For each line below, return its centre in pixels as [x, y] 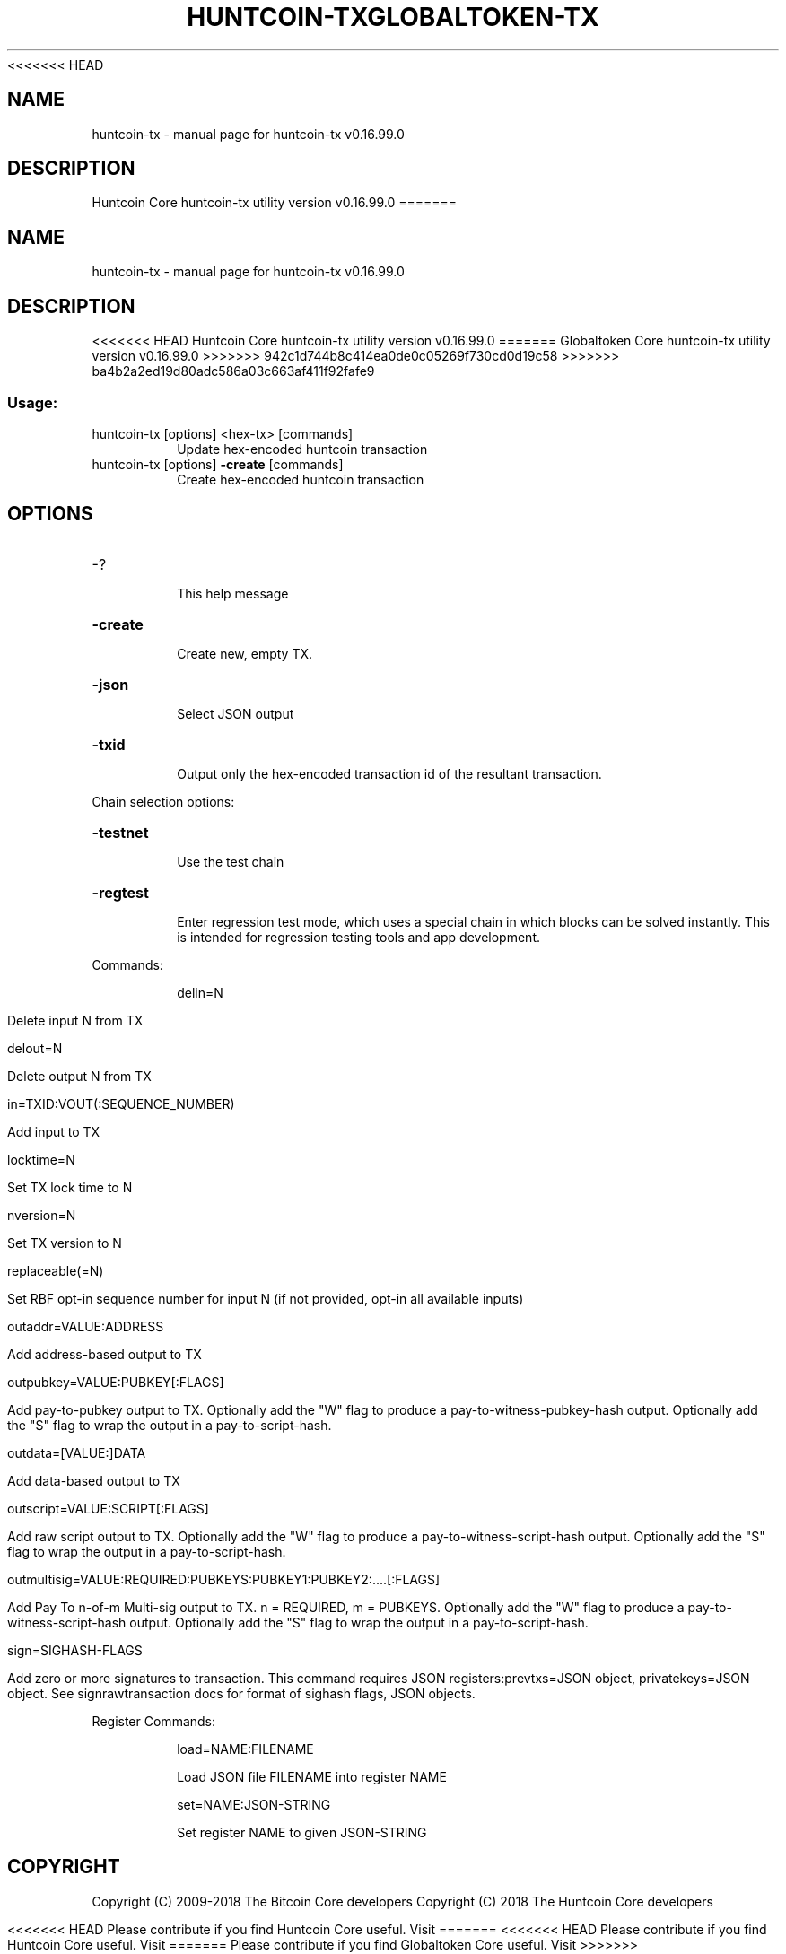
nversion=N [42, 1215]
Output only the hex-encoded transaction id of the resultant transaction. [389, 773]
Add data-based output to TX [94, 1480]
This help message [233, 593]
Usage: [33, 402]
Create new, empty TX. [245, 653]
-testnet [120, 832]
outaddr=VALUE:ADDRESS [86, 1326]
